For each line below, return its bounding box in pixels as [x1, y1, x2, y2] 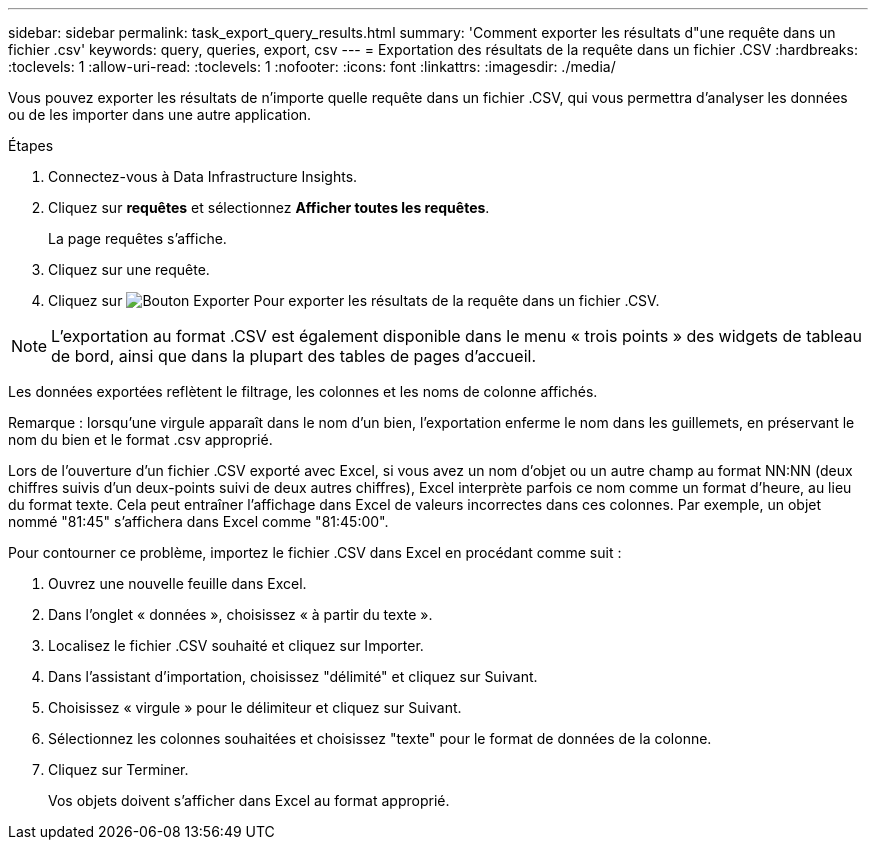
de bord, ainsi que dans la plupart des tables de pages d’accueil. [51, 346, 537, 366]
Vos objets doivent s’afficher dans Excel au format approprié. [48, 792, 450, 809]
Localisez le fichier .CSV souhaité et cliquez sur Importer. [48, 637, 424, 654]
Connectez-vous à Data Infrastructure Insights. [48, 168, 358, 185]
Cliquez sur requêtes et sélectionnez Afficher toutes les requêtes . [48, 199, 490, 216]
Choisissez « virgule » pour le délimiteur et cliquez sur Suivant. [48, 699, 462, 716]
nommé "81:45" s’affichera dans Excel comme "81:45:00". [8, 513, 389, 530]
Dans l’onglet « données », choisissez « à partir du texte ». [48, 606, 433, 623]
